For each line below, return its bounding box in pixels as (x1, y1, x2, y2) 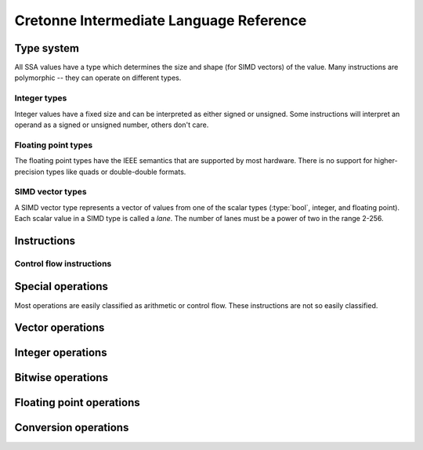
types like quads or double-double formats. (45, 167, 186, 176)
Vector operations (14, 321, 105, 335)
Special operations (14, 280, 109, 293)
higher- (374, 156, 399, 165)
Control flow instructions (14, 258, 112, 269)
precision (14, 167, 45, 176)
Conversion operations (14, 421, 129, 434)
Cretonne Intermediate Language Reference (14, 12, 307, 29)
